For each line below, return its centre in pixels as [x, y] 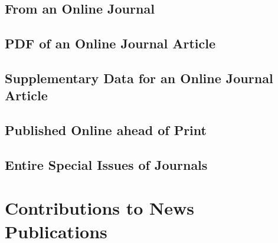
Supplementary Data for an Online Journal [139, 78]
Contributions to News [100, 208]
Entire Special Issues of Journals [106, 164]
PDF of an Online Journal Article [110, 43]
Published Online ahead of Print [106, 130]
